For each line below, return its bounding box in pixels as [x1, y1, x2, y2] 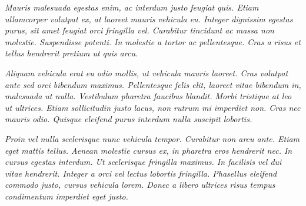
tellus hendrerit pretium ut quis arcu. [5, 47, 138, 59]
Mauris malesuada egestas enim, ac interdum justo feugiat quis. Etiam [5, 1, 259, 13]
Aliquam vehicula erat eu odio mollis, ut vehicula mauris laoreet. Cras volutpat [5, 66, 288, 79]
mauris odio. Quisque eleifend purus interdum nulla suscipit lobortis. [5, 113, 252, 125]
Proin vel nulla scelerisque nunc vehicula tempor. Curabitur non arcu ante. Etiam [5, 132, 300, 144]
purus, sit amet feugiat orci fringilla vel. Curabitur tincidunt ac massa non [5, 24, 274, 36]
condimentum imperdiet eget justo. [5, 190, 128, 202]
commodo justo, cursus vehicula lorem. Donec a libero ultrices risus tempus [5, 178, 275, 191]
